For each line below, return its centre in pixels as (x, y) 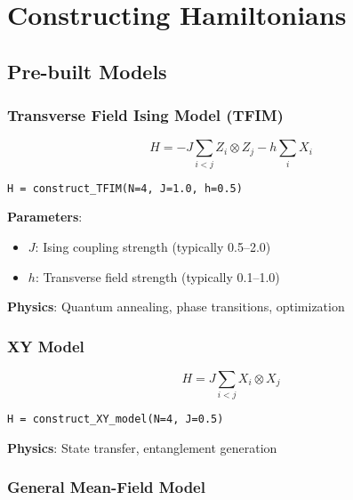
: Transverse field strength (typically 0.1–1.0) (157, 276)
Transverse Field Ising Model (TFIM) (145, 115)
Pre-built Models (87, 71)
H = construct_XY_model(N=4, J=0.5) (116, 419)
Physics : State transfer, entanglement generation (142, 447)
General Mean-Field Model (106, 487)
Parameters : (45, 217)
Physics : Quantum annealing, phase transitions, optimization (176, 306)
